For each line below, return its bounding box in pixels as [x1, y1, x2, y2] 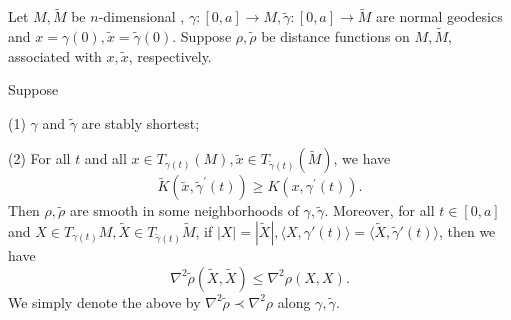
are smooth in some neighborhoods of [69, 200, 299, 221]
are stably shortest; [81, 112, 200, 133]
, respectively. [128, 45, 212, 66]
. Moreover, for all [324, 200, 435, 221]
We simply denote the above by [8, 291, 201, 312]
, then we [438, 221, 496, 241]
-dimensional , [98, 6, 185, 27]
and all [84, 148, 127, 169]
